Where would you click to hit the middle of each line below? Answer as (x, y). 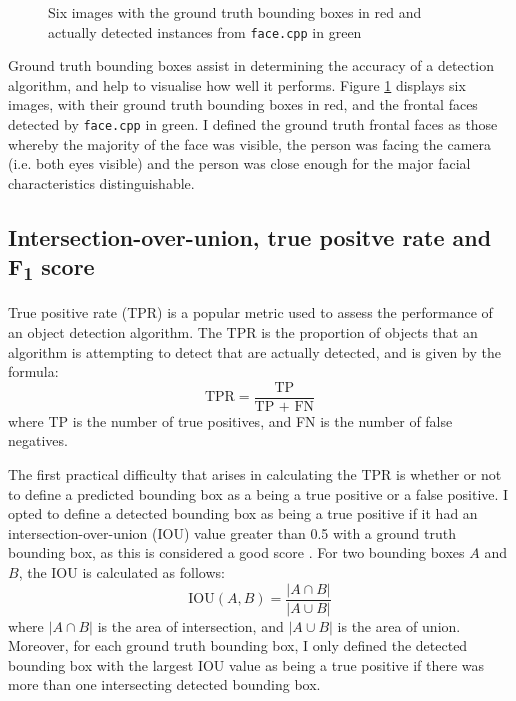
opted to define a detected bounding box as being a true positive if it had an (243, 513)
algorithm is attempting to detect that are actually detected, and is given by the (254, 351)
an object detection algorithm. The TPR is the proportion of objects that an (243, 331)
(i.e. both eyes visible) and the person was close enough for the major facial (239, 163)
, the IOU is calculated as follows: (121, 571)
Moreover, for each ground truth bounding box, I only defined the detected (238, 645)
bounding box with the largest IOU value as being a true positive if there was (246, 664)
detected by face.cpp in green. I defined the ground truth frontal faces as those (253, 124)
